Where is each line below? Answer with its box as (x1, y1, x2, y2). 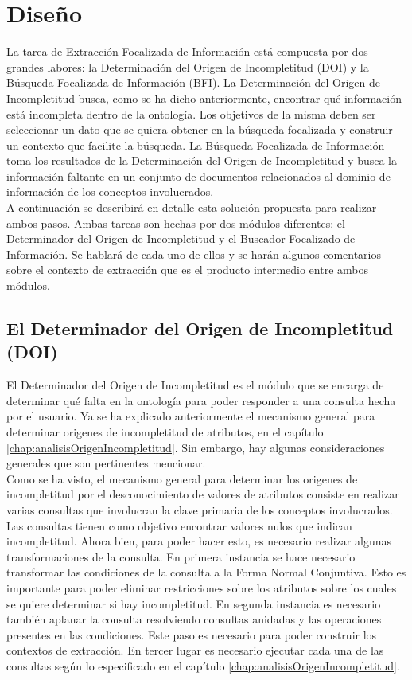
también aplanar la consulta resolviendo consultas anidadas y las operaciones (6, 611, 382, 627)
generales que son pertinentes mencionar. (6, 455, 206, 471)
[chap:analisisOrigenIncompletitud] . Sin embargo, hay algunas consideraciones (6, 439, 385, 455)
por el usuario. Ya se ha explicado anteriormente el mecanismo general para (6, 408, 375, 424)
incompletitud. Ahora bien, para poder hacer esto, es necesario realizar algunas (6, 533, 391, 549)
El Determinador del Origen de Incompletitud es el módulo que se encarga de (6, 377, 384, 393)
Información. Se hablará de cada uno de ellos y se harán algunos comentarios (6, 245, 382, 262)
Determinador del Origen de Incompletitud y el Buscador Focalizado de (6, 230, 356, 247)
